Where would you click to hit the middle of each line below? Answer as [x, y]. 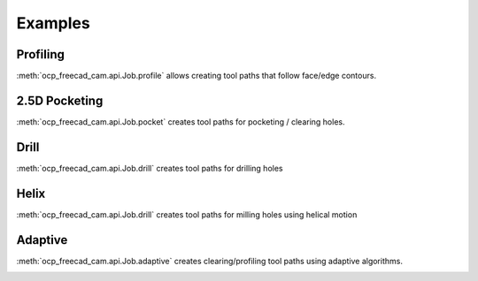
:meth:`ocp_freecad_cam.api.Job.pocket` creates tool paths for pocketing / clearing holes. [181, 122]
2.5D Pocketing [60, 100]
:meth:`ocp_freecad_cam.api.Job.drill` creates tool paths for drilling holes [150, 168]
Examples [53, 23]
